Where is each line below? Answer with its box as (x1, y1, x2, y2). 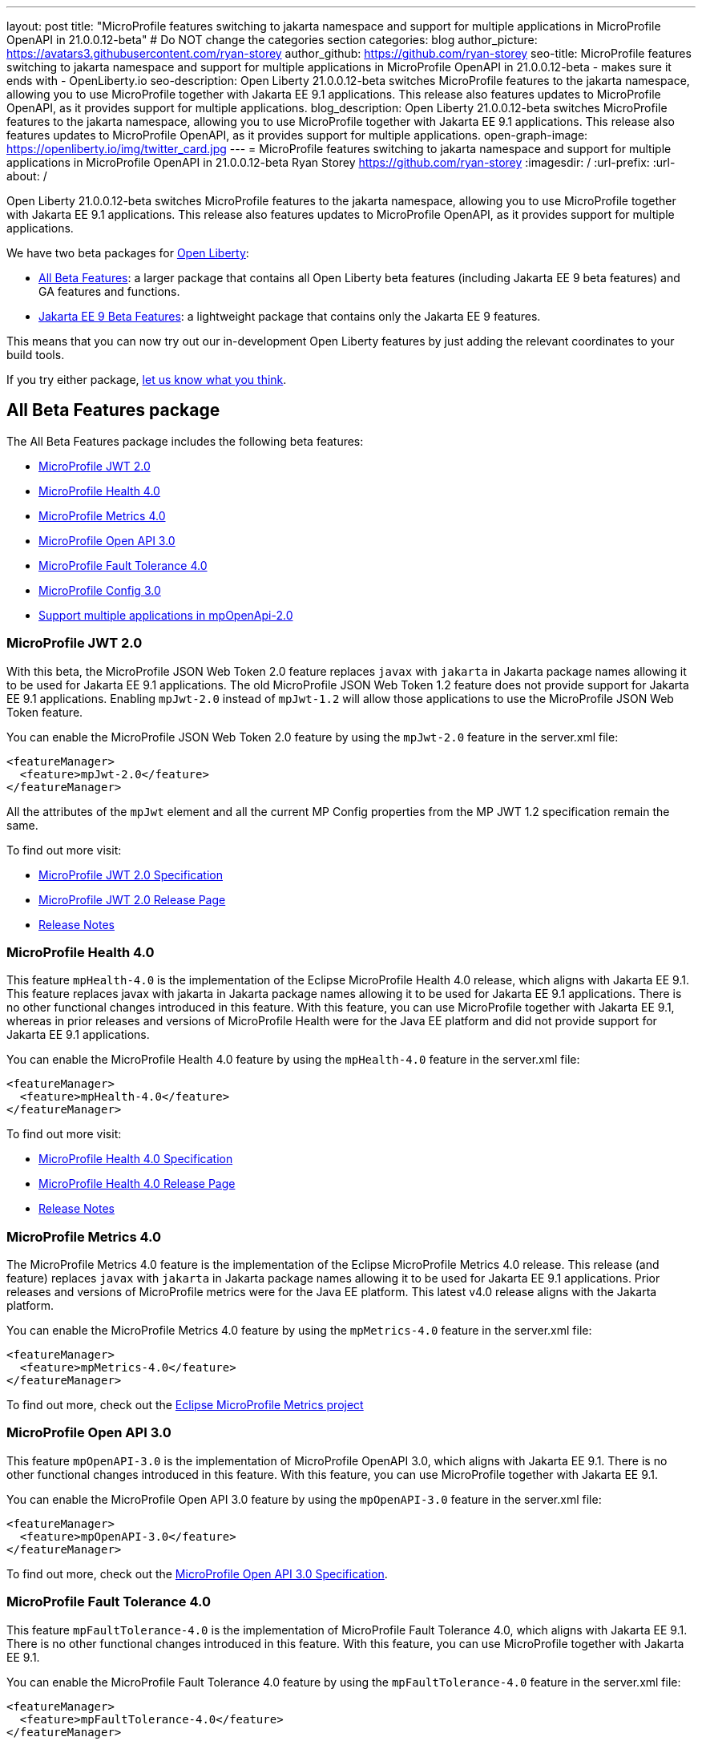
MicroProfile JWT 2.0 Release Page (38, 892, 226, 907)
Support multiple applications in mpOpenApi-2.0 (38, 608, 293, 622)
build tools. (6, 348, 65, 362)
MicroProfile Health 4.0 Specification (38, 1152, 233, 1166)
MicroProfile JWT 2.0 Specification (38, 867, 223, 882)
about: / (6, 169, 47, 183)
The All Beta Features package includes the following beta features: (6, 434, 364, 448)
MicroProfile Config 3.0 (38, 583, 161, 597)
